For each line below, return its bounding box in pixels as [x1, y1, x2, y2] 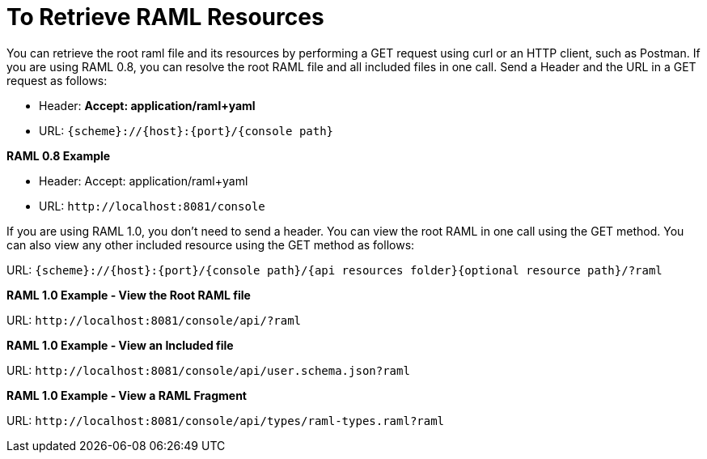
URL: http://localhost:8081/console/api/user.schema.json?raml [6, 363, 410, 377]
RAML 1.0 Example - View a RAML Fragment [6, 388, 247, 402]
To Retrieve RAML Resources [6, 3, 324, 31]
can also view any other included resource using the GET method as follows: [6, 237, 415, 252]
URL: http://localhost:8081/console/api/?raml [6, 312, 302, 327]
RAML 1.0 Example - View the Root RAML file [6, 287, 251, 302]
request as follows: [6, 73, 108, 87]
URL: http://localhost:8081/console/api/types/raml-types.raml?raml [6, 413, 445, 427]
